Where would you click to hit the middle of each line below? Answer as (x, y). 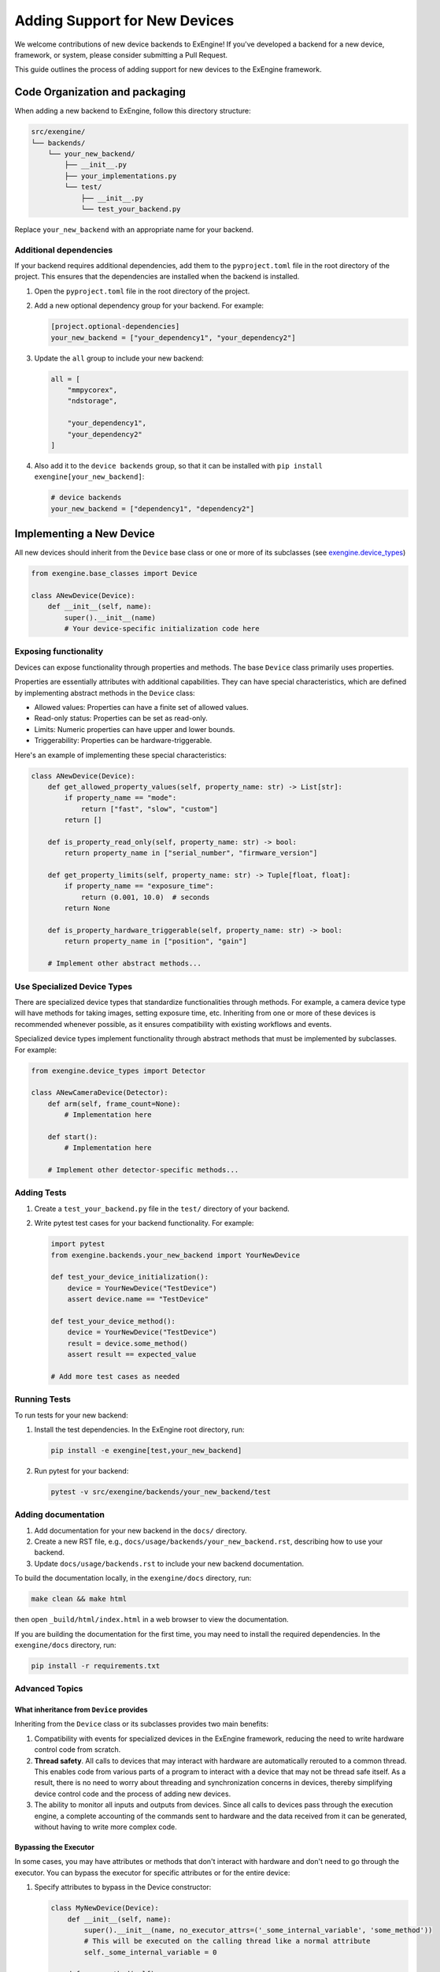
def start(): (73, 1137)
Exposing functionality (59, 652)
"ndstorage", (92, 401)
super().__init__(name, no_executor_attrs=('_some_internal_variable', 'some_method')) (258, 1930)
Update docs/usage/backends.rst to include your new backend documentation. (169, 1563)
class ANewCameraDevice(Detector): (100, 1093)
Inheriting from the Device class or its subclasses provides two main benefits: (142, 1724)
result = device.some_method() (128, 1343)
